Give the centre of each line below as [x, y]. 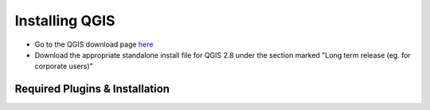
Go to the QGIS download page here [94, 44]
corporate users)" [64, 66]
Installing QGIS [65, 21]
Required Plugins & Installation [92, 89]
